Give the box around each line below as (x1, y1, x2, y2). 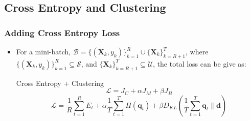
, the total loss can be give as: (153, 58, 246, 69)
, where (186, 46, 209, 56)
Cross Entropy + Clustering (16, 77, 104, 88)
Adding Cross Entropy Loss (4, 26, 120, 39)
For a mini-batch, (16, 46, 71, 56)
